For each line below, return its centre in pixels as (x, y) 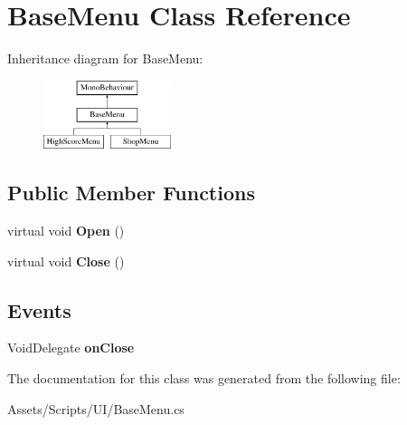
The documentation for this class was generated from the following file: (204, 378)
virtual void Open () (66, 231)
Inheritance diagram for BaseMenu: (105, 58)
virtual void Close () (66, 261)
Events (39, 309)
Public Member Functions (131, 193)
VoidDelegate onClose (71, 348)
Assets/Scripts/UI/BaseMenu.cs (96, 408)
